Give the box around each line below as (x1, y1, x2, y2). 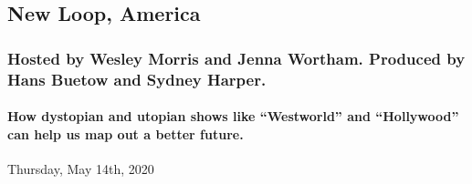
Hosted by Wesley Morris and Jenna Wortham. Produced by (7, 46, 466, 69)
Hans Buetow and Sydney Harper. (7, 67, 267, 90)
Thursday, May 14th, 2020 (7, 158, 154, 178)
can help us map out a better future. (7, 124, 244, 143)
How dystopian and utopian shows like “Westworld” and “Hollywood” (7, 107, 459, 126)
